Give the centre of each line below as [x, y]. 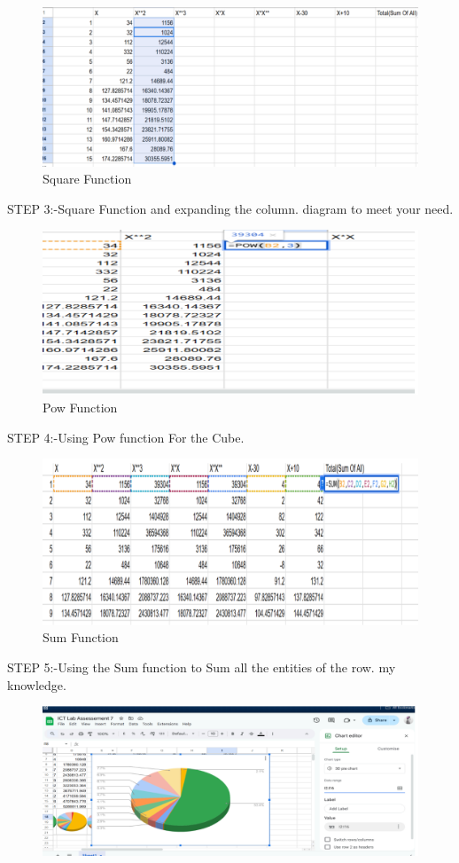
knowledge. [37, 684]
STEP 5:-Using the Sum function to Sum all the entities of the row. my [202, 667]
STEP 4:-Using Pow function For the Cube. [126, 437]
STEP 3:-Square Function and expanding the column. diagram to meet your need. [230, 208]
